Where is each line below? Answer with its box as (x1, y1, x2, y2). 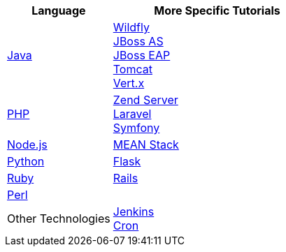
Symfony (113, 121, 160, 135)
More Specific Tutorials (154, 3, 280, 17)
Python (7, 154, 45, 168)
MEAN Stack (113, 138, 179, 151)
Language (31, 3, 86, 17)
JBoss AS (113, 34, 164, 48)
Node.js (7, 138, 48, 151)
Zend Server (113, 93, 178, 107)
